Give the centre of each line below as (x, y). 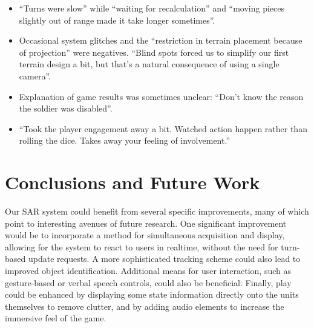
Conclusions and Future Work (132, 182)
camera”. (35, 75)
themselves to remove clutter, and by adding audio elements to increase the (145, 306)
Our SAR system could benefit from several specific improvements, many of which (157, 211)
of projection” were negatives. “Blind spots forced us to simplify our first (154, 52)
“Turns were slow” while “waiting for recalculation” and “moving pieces (152, 8)
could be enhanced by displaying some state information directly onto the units (152, 294)
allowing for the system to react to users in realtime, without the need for (142, 246)
